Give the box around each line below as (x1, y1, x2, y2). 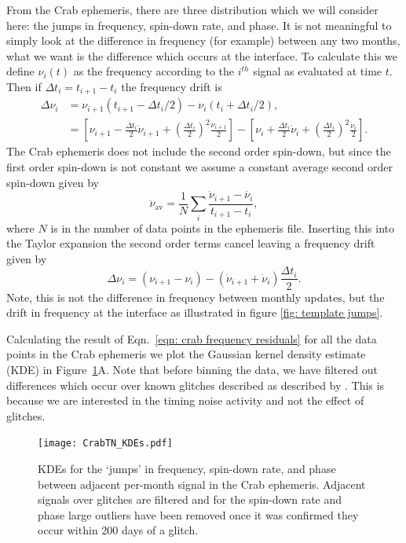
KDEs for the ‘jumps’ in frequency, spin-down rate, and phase (38, 460, 336, 476)
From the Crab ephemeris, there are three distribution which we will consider (6, 2, 379, 17)
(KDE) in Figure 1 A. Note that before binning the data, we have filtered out (6, 361, 378, 377)
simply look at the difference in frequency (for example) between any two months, (6, 32, 401, 49)
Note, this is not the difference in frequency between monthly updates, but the (6, 288, 385, 305)
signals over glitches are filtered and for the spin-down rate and (38, 491, 342, 508)
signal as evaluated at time (253, 63, 382, 79)
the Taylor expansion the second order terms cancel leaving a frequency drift (6, 235, 375, 251)
